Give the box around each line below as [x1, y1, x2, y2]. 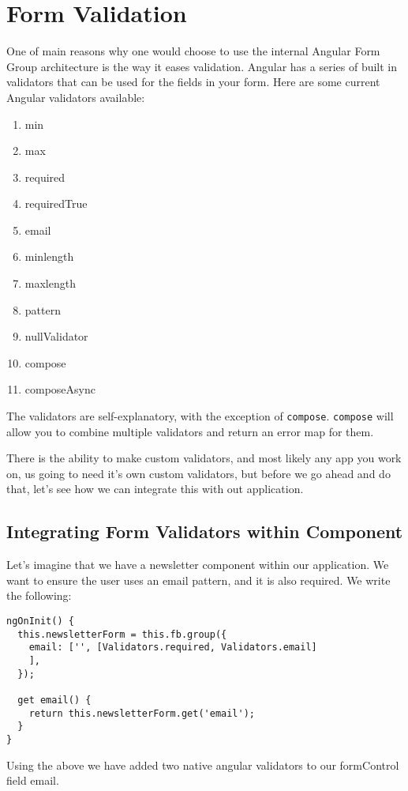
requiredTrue [24, 195, 88, 212]
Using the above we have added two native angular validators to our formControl [6, 756, 399, 773]
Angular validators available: [6, 89, 145, 105]
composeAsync [24, 381, 95, 397]
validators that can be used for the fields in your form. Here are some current [6, 73, 380, 90]
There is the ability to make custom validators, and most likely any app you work [6, 450, 402, 466]
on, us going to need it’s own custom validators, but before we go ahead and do [6, 465, 391, 481]
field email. [6, 772, 59, 789]
